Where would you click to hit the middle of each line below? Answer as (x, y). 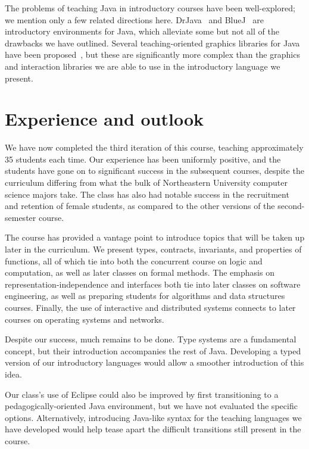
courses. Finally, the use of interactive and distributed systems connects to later (150, 307)
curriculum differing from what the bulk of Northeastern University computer (146, 183)
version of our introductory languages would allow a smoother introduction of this (154, 362)
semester (21, 217)
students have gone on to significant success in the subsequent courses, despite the (154, 171)
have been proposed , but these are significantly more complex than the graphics (152, 54)
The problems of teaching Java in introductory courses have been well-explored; (150, 8)
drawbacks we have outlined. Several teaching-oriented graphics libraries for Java (152, 43)
